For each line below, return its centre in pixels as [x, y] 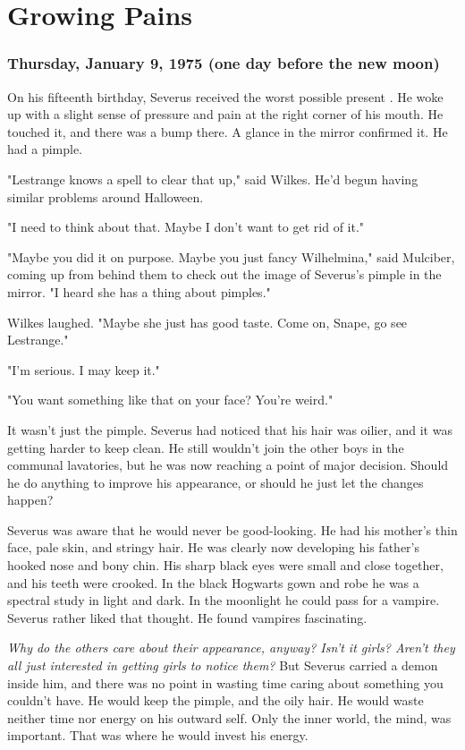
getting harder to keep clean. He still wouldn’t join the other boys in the [206, 447]
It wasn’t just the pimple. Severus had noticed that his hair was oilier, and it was [230, 429]
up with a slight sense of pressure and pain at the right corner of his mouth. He [225, 114]
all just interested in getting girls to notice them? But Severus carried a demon [223, 665]
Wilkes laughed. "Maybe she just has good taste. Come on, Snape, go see [207, 322]
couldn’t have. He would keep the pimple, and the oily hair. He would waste [216, 700]
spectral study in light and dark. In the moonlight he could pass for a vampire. [224, 600]
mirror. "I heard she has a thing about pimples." [139, 291]
